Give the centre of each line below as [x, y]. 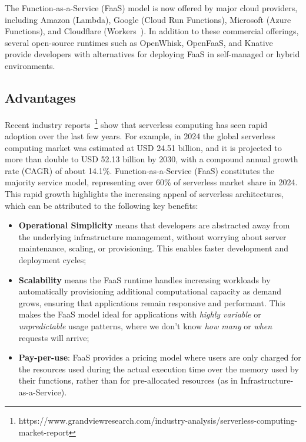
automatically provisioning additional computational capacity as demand [150, 291]
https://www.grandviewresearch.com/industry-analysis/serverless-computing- [158, 420]
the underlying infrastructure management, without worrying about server [152, 236]
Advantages [40, 97]
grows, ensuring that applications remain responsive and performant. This [152, 302]
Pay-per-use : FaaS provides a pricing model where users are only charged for [160, 357]
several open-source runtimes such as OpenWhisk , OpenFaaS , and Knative [139, 42]
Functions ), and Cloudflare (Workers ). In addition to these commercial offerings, [152, 31]
